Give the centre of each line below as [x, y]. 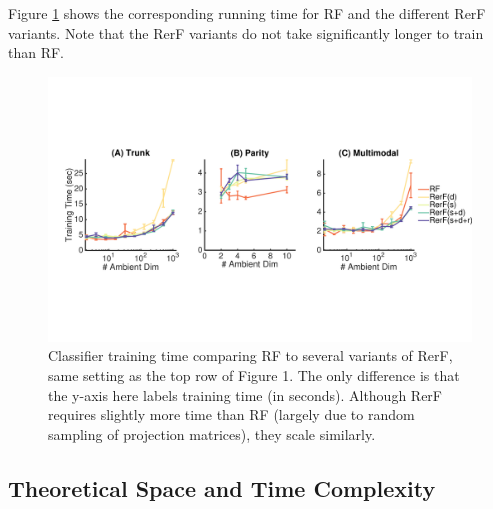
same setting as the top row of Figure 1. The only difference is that [254, 374]
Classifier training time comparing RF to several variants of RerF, [250, 355]
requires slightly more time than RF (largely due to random [231, 414]
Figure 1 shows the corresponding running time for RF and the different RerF [247, 13]
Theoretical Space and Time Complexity [222, 487]
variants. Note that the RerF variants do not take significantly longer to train [246, 32]
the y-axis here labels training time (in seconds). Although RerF [245, 394]
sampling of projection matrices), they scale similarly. [212, 433]
